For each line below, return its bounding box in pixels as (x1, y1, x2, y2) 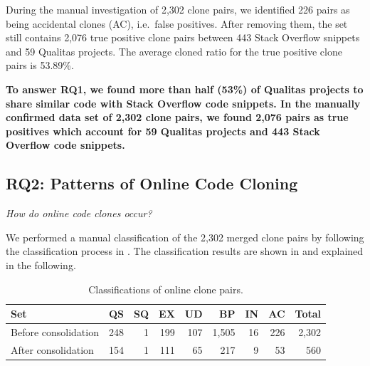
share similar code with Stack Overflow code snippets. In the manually (6, 95, 361, 110)
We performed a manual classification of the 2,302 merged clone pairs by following (6, 229, 364, 244)
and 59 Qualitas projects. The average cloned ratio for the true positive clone (6, 43, 342, 58)
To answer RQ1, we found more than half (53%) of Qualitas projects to (6, 81, 364, 96)
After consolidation (11, 342, 94, 357)
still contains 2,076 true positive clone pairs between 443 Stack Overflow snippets (6, 30, 360, 45)
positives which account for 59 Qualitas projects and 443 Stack (6, 123, 320, 138)
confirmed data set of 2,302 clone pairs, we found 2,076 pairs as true (6, 110, 349, 125)
